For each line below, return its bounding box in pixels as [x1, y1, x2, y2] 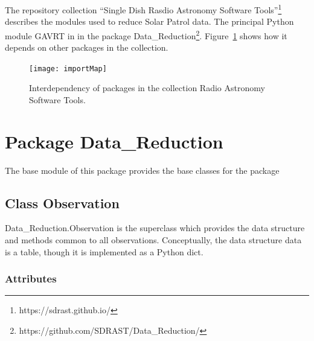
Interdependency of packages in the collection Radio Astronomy [29, 81, 265, 94]
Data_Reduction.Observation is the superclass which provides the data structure [5, 221, 305, 234]
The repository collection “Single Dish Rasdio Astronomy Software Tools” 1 [5, 2, 282, 16]
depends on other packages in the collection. [5, 41, 168, 54]
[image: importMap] [29, 64, 107, 73]
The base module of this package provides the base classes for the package [5, 164, 280, 176]
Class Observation [5, 193, 120, 212]
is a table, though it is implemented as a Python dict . [5, 245, 203, 258]
